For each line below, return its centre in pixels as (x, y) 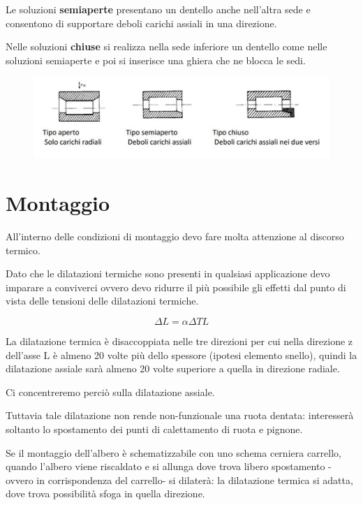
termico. (23, 250)
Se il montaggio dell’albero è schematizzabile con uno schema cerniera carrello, (173, 452)
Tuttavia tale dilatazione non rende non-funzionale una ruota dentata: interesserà (180, 415)
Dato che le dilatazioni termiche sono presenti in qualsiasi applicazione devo (168, 273)
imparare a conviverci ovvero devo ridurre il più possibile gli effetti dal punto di (176, 287)
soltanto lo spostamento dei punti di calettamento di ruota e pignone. (154, 429)
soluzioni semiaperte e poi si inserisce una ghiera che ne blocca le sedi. (156, 60)
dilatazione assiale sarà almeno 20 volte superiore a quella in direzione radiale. (173, 368)
